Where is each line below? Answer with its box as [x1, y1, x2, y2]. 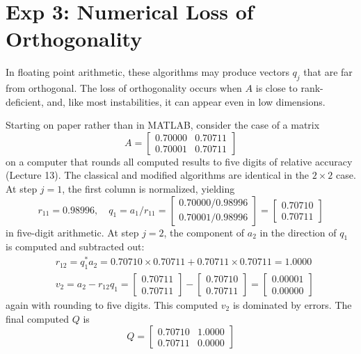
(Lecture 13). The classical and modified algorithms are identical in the [6, 168, 310, 182]
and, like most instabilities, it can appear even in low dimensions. [47, 94, 326, 108]
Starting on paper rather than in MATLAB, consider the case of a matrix [6, 118, 320, 132]
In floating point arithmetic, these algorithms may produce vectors [6, 65, 289, 79]
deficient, [6, 94, 44, 108]
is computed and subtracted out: [6, 239, 145, 254]
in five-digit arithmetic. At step [6, 225, 139, 239]
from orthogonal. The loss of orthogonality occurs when [6, 81, 242, 95]
